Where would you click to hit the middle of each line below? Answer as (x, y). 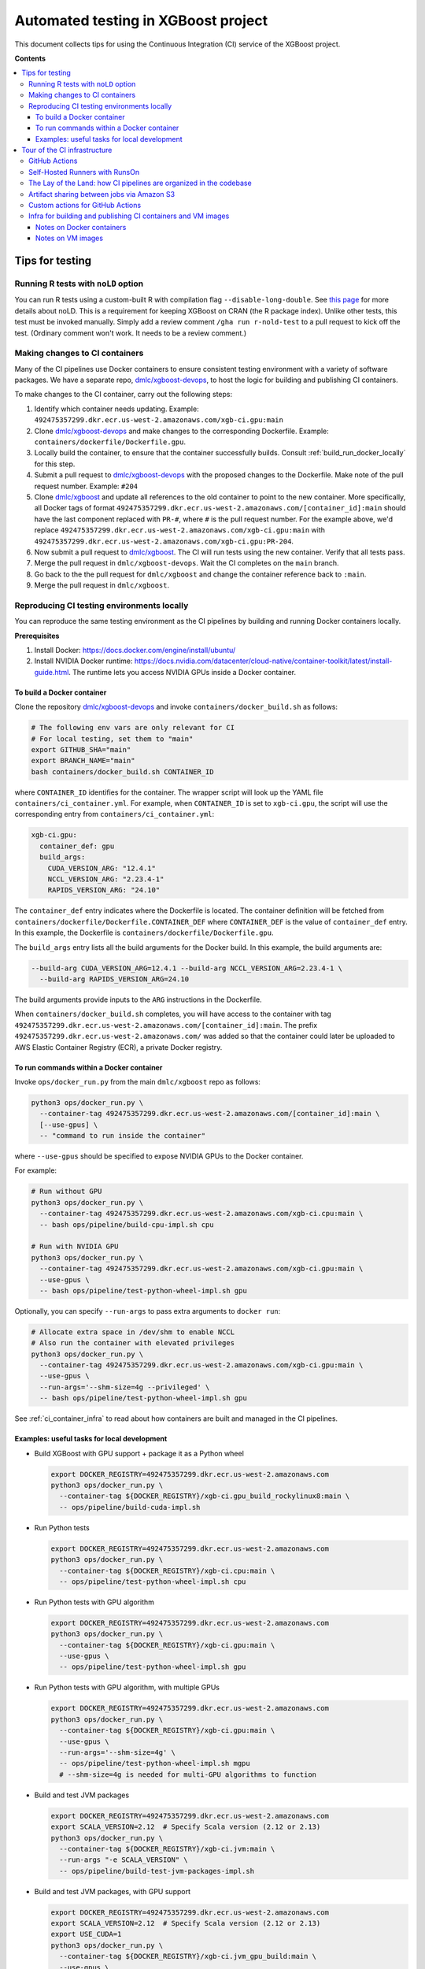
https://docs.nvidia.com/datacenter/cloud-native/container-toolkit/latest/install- (263, 661)
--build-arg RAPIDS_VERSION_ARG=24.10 (114, 979)
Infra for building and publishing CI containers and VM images (129, 216)
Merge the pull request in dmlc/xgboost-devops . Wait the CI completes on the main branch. (187, 563)
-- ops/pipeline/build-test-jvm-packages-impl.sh (157, 1871)
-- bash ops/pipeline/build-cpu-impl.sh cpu (127, 1224)
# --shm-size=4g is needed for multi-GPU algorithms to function (188, 1774)
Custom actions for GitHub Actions (85, 206)
